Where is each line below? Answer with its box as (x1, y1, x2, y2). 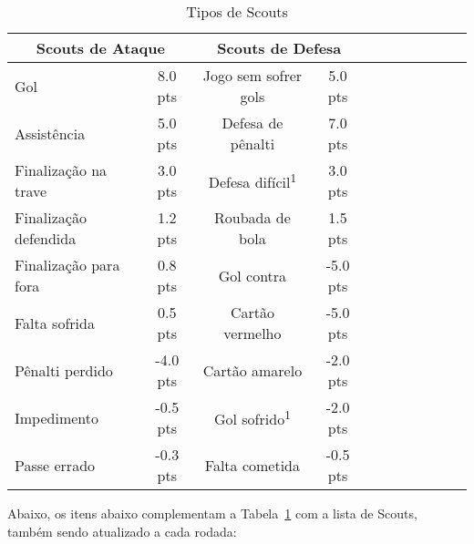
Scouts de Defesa (217, 37, 342, 58)
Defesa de (222, 112, 283, 133)
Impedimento (15, 406, 99, 428)
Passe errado (15, 454, 96, 476)
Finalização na (15, 159, 108, 180)
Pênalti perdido (15, 359, 113, 381)
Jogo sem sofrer (202, 65, 303, 86)
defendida (15, 228, 77, 249)
